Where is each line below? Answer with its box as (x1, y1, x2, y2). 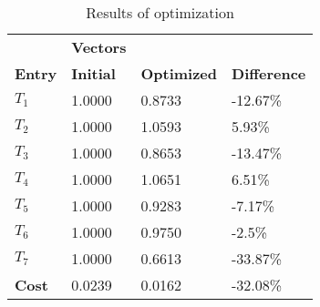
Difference (232, 63, 306, 84)
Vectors (71, 36, 127, 57)
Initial (71, 63, 116, 84)
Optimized (140, 63, 218, 84)
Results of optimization (86, 2, 234, 23)
